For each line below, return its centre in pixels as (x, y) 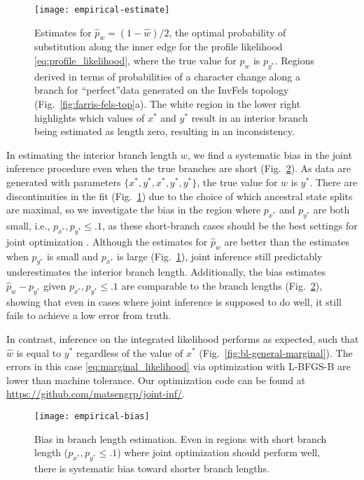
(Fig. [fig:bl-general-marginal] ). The (276, 352)
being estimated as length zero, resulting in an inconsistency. (164, 131)
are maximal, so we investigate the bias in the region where (134, 210)
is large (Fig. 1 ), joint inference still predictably (219, 256)
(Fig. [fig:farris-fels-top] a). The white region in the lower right (168, 104)
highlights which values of (90, 117)
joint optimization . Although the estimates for (107, 241)
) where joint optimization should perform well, (219, 452)
